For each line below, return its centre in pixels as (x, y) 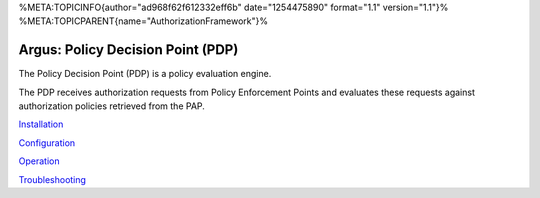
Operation (39, 161)
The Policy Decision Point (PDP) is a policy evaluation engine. (145, 74)
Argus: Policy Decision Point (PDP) (128, 50)
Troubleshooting (52, 179)
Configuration (47, 142)
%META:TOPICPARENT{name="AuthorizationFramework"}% (143, 21)
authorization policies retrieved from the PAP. (111, 106)
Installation (41, 124)
